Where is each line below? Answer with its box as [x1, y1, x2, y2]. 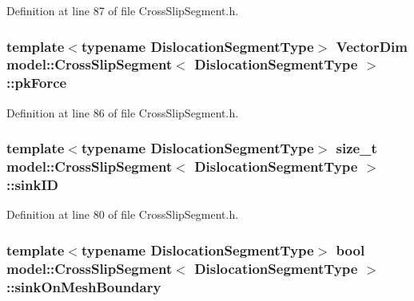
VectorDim [336, 36, 408, 56]
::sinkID [6, 175, 59, 195]
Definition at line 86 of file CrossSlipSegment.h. [6, 104, 239, 121]
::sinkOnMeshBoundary [6, 276, 161, 296]
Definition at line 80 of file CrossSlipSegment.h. [6, 206, 239, 223]
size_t [336, 138, 377, 158]
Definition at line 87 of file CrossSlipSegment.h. [6, 2, 239, 18]
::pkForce [6, 73, 67, 93]
